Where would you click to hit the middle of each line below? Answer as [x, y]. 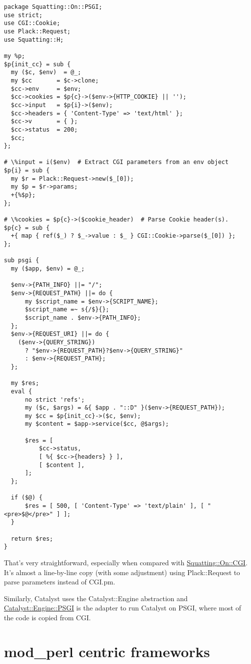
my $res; [25, 383]
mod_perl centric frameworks [107, 651]
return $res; [32, 539]
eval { [22, 391]
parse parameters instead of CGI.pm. [60, 582]
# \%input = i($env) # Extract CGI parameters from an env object [116, 162]
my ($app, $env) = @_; [48, 269]
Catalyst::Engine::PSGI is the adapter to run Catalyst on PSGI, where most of [123, 608]
